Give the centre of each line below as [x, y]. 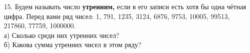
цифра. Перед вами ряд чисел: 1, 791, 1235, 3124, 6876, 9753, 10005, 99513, [117, 16]
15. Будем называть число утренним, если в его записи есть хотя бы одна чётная [125, 6]
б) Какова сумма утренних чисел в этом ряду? [73, 44]
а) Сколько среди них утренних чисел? [62, 35]
